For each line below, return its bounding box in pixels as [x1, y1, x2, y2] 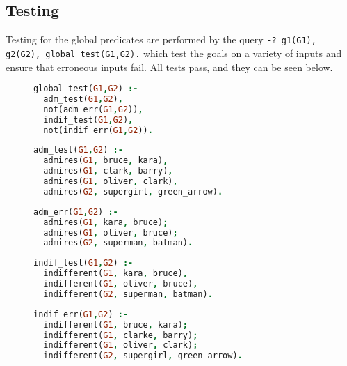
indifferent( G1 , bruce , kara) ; [43, 319, 188, 330]
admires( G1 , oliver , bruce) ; [43, 227, 178, 238]
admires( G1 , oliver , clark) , [43, 176, 178, 187]
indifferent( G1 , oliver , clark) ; [43, 340, 198, 351]
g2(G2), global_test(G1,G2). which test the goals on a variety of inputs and [6, 45, 342, 60]
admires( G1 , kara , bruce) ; [43, 217, 168, 227]
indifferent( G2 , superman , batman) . [43, 289, 213, 299]
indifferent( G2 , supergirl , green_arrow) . [43, 351, 243, 361]
